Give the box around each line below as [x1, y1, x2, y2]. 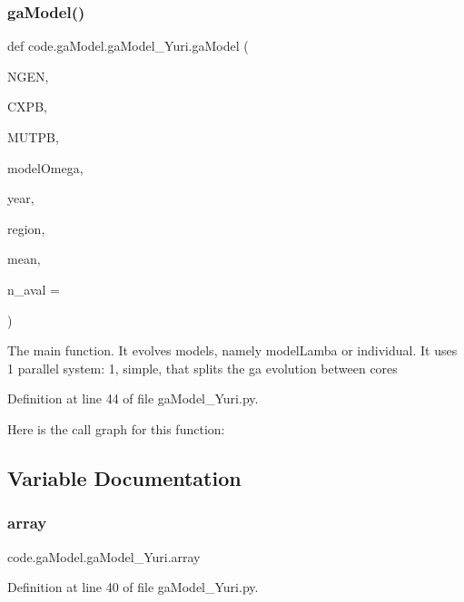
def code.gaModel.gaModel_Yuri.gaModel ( [7, 36, 249, 55]
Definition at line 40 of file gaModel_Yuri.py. [7, 578, 259, 597]
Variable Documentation [7, 463, 242, 491]
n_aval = [7, 279, 60, 298]
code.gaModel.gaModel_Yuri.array [7, 547, 201, 566]
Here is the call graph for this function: [7, 419, 225, 438]
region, [7, 218, 45, 238]
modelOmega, [7, 158, 84, 177]
